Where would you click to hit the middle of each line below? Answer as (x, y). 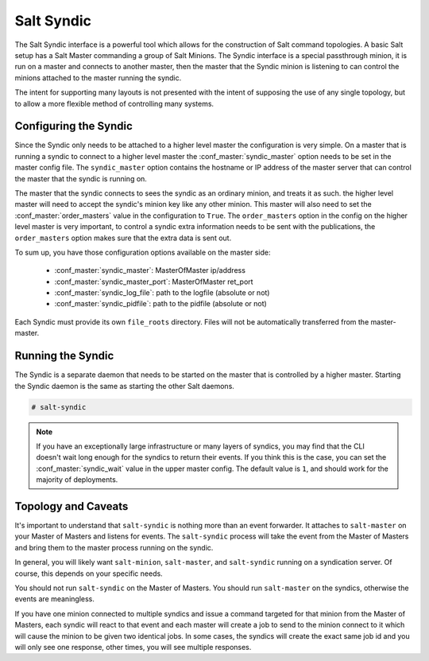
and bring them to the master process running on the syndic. (114, 547)
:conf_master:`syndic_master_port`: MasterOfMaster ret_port (154, 282)
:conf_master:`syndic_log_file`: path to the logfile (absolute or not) (162, 293)
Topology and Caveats (71, 506)
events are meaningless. (54, 599)
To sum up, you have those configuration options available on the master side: (143, 252)
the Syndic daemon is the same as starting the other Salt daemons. (124, 386)
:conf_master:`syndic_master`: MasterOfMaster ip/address (150, 270)
